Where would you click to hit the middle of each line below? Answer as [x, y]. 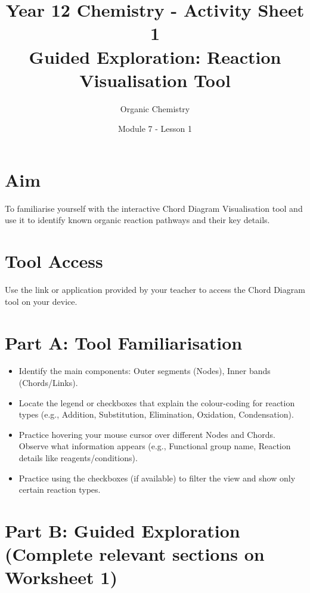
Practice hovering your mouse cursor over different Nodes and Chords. [147, 434]
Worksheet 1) [61, 577]
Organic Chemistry [155, 108]
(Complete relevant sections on [135, 554]
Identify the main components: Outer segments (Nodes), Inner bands [145, 371]
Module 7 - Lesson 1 [155, 129]
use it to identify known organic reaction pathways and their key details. [137, 220]
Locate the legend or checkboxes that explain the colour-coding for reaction [157, 402]
